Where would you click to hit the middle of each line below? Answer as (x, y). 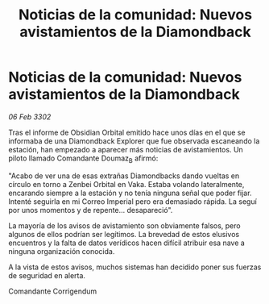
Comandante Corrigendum (53, 291)
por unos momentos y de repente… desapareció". (91, 210)
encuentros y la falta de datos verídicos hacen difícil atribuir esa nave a (127, 243)
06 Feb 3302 (30, 117)
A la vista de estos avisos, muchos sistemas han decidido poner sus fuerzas (135, 267)
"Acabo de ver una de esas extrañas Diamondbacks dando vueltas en (124, 176)
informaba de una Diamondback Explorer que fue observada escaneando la (134, 141)
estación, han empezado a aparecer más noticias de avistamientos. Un (126, 149)
